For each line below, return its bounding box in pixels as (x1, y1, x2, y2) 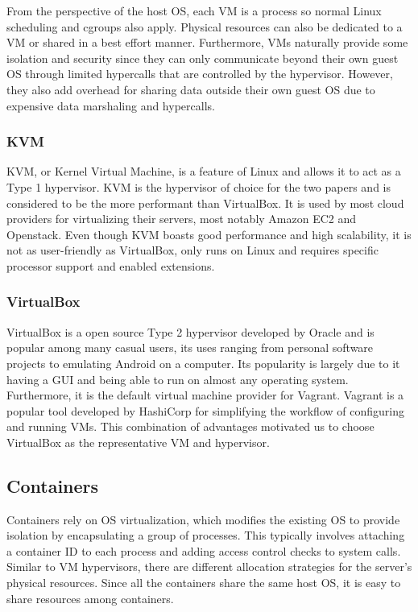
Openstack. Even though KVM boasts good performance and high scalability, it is (6, 225, 412, 242)
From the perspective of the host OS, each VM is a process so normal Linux (6, 2, 382, 19)
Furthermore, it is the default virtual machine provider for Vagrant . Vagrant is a (6, 387, 404, 403)
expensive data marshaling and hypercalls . (6, 97, 215, 114)
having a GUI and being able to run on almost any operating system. (6, 370, 349, 387)
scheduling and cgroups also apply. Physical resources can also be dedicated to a (6, 18, 403, 35)
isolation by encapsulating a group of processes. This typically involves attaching (6, 527, 405, 544)
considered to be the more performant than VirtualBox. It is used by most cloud (6, 194, 404, 211)
